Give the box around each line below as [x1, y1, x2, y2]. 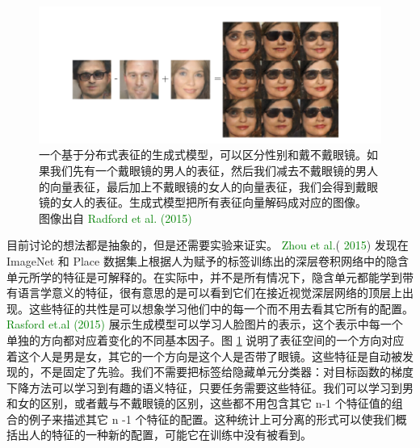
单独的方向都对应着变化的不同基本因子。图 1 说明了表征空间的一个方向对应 [6, 331, 405, 348]
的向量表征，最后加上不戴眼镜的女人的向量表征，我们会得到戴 [39, 178, 367, 195]
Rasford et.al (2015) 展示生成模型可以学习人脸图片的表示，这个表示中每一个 [6, 316, 403, 333]
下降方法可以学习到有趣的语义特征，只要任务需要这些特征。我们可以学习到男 [6, 379, 414, 396]
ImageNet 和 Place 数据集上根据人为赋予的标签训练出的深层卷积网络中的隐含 [6, 252, 409, 269]
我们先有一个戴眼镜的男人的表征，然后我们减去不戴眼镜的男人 [49, 161, 378, 178]
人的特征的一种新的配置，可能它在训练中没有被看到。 [28, 426, 312, 443]
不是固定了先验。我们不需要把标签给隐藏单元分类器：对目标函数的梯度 [40, 363, 414, 380]
